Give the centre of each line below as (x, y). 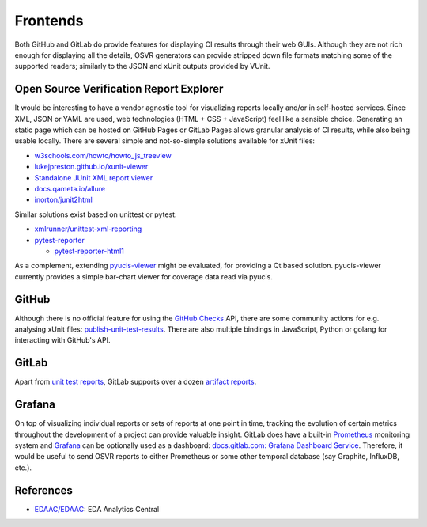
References (43, 490)
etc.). (23, 468)
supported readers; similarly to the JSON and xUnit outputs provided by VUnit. (142, 66)
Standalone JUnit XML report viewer (94, 177)
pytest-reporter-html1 (89, 251)
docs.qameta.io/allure (70, 188)
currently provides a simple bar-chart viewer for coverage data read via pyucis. (144, 276)
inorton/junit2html (63, 200)
